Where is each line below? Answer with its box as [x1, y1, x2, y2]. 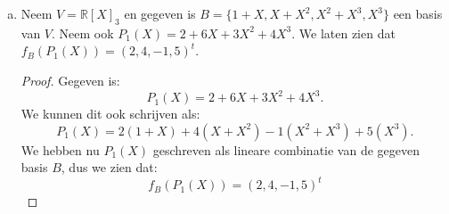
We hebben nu [20, 140, 100, 159]
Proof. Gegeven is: [20, 70, 120, 89]
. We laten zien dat [291, 23, 396, 42]
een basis [393, 4, 443, 22]
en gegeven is [124, 4, 196, 22]
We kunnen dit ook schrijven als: [20, 104, 200, 123]
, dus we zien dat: [61, 158, 158, 177]
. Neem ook [52, 23, 114, 42]
